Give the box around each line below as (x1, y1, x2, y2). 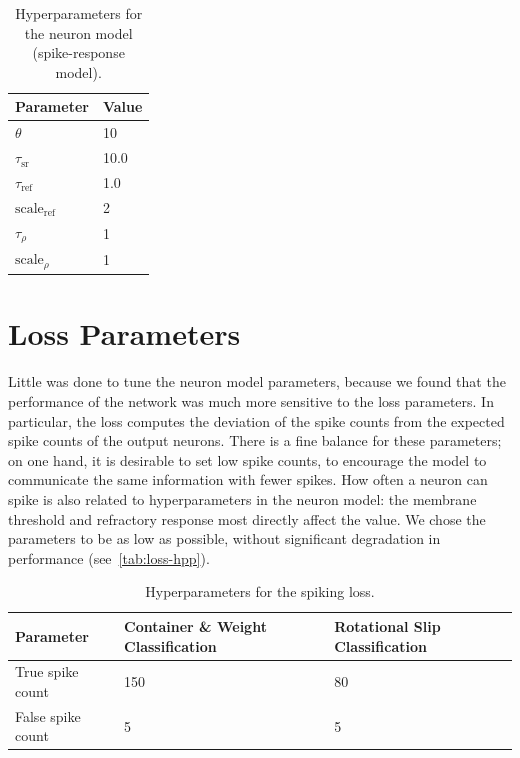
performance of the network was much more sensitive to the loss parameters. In (8, 390, 494, 411)
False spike (15, 705, 81, 726)
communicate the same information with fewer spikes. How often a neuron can (8, 469, 488, 490)
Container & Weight (124, 615, 267, 636)
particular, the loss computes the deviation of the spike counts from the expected (8, 410, 505, 431)
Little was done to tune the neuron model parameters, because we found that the (8, 371, 506, 392)
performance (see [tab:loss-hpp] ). (8, 547, 210, 568)
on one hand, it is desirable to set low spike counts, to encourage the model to (8, 449, 487, 470)
